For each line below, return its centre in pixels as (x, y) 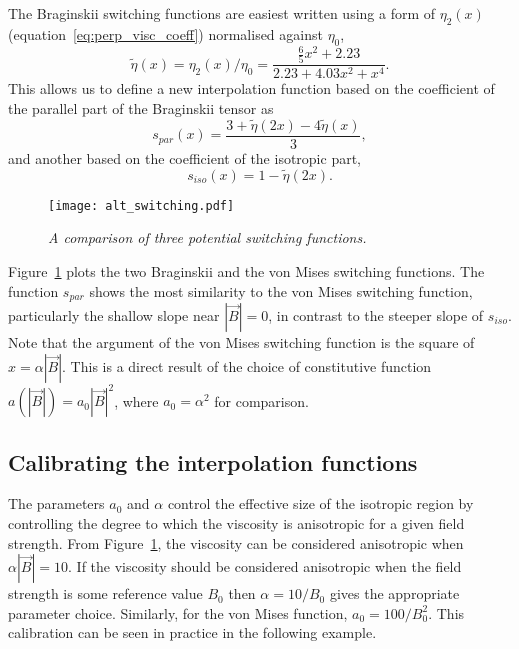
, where (136, 400)
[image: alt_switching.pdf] (141, 205)
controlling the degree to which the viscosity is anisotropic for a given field (236, 522)
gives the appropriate (394, 593)
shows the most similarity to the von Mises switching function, (281, 290)
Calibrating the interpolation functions (213, 461)
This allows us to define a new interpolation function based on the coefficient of (251, 88)
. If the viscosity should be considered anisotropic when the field (265, 566)
